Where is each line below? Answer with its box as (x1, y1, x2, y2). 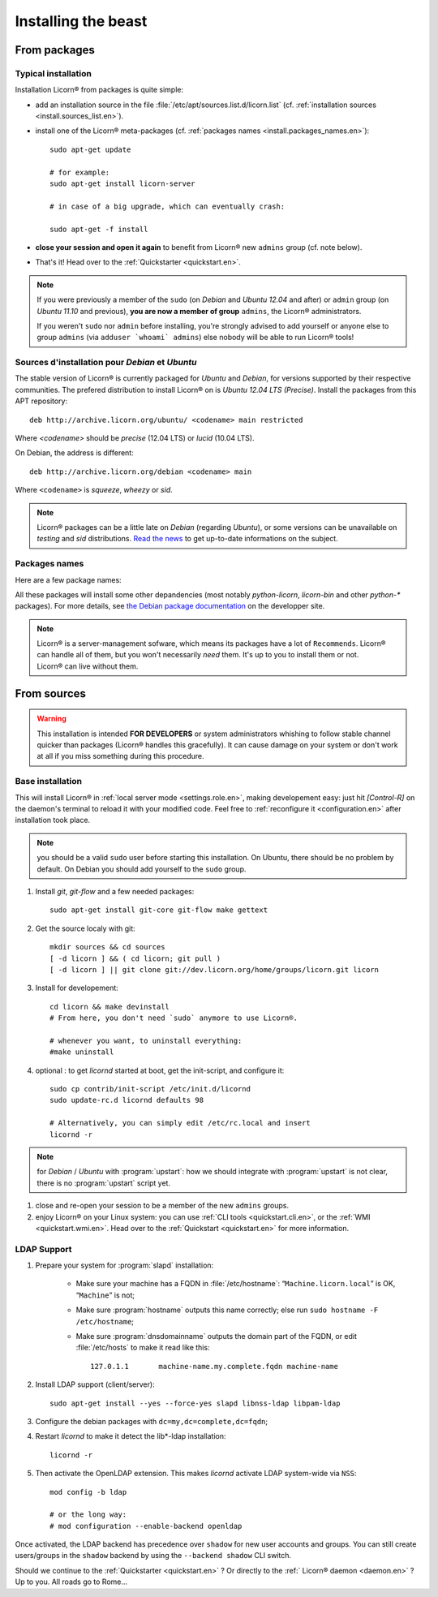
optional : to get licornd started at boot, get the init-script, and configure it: (35, 1065, 285, 1075)
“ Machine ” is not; (75, 1290, 135, 1300)
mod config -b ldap (49, 1487, 127, 1496)
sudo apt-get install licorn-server (49, 179, 195, 188)
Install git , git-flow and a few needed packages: (35, 886, 195, 896)
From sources (15, 687, 87, 700)
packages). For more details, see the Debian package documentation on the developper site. (15, 601, 325, 611)
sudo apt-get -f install (49, 224, 148, 234)
